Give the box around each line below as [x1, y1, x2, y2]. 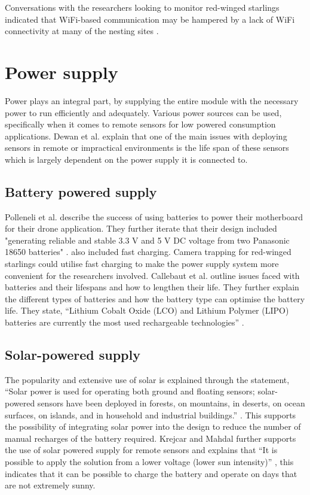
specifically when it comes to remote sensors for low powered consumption [5, 118, 276, 130]
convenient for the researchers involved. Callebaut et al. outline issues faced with [5, 269, 300, 281]
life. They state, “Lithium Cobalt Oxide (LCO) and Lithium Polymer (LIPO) [5, 304, 289, 317]
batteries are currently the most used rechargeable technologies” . [5, 316, 244, 329]
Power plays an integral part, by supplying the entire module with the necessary [5, 94, 299, 107]
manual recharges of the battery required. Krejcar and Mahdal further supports [5, 432, 296, 444]
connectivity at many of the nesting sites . [5, 25, 159, 37]
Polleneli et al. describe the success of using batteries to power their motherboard [5, 210, 303, 223]
